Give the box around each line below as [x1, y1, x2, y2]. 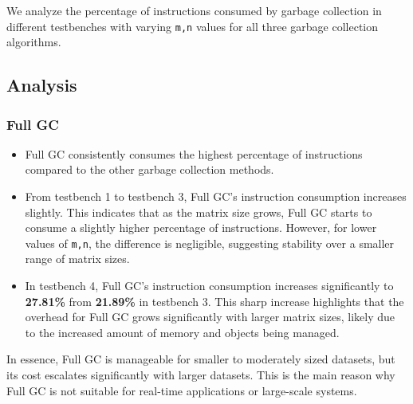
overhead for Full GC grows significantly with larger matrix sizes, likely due [25, 308, 395, 325]
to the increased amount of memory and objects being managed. [25, 324, 340, 340]
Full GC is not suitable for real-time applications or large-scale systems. [6, 382, 357, 398]
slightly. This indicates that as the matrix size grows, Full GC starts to [25, 203, 372, 220]
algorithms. [6, 33, 61, 50]
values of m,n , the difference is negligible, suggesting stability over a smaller [25, 234, 395, 251]
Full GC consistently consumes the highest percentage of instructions [25, 145, 363, 162]
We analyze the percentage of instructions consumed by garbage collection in [6, 2, 382, 18]
